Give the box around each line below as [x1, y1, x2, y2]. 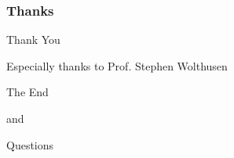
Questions [6, 136, 54, 153]
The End [6, 84, 49, 100]
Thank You [6, 31, 60, 48]
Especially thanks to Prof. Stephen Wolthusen [6, 57, 228, 74]
